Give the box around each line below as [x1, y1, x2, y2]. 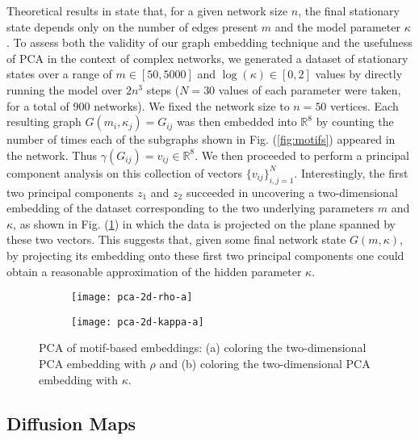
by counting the [316, 113, 394, 130]
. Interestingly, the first [294, 164, 409, 181]
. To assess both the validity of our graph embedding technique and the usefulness [6, 34, 413, 51]
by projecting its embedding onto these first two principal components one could [6, 246, 404, 263]
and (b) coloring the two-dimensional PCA [159, 355, 371, 372]
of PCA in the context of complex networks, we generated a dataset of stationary [6, 49, 409, 66]
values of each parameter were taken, [218, 81, 401, 98]
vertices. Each [330, 97, 399, 114]
